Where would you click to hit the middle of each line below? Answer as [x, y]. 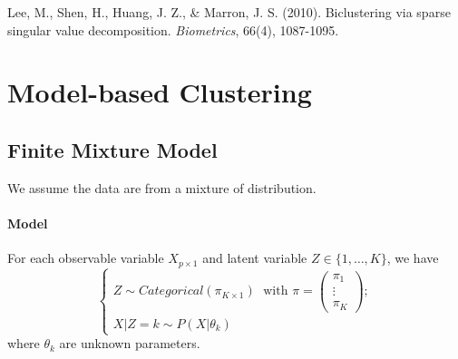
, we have [413, 258]
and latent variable [255, 258]
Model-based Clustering [160, 92]
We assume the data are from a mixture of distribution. [162, 187]
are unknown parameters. [130, 343]
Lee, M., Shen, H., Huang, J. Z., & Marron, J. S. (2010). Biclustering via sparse [229, 12]
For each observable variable [86, 258]
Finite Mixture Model [112, 149]
